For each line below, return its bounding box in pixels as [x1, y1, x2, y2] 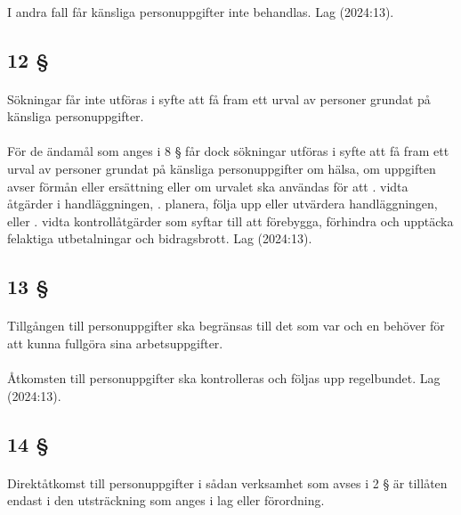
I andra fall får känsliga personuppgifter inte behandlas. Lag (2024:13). [7, 2, 394, 20]
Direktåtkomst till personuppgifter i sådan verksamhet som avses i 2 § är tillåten [7, 473, 448, 492]
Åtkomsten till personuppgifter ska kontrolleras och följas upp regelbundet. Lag [7, 369, 441, 388]
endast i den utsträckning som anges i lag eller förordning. [7, 491, 325, 510]
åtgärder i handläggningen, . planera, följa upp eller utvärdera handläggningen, [7, 194, 438, 213]
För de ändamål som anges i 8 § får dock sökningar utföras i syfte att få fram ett [7, 142, 449, 160]
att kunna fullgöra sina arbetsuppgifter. [7, 333, 223, 352]
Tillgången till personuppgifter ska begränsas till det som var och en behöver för [7, 316, 445, 335]
